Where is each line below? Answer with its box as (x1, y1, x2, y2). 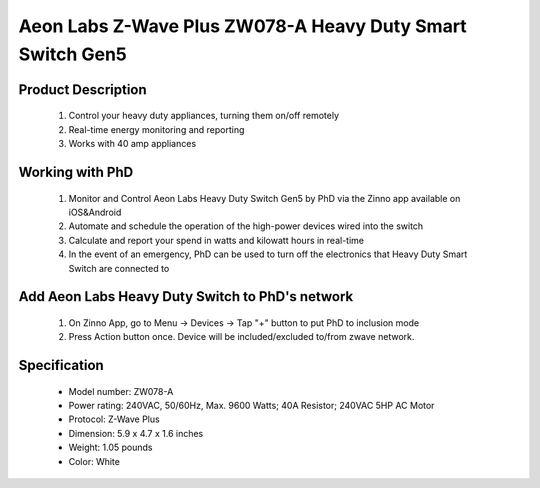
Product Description (18, 81, 147, 98)
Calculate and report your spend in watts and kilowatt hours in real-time (68, 234, 365, 246)
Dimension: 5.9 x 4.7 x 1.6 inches (68, 427, 204, 439)
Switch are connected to (68, 262, 170, 274)
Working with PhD (18, 163, 134, 180)
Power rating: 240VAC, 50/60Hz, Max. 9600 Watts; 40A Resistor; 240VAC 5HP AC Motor (68, 400, 435, 412)
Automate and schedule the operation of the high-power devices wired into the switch (68, 220, 424, 232)
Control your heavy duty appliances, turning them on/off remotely (68, 110, 340, 122)
